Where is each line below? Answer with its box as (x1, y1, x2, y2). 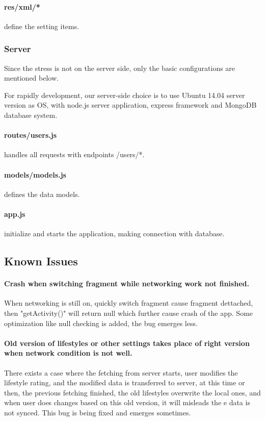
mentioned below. (4, 72, 59, 83)
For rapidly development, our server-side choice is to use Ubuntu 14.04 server (4, 89, 245, 100)
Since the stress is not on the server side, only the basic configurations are (4, 62, 235, 73)
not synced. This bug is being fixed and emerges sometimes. (4, 407, 191, 417)
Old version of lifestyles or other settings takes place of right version (4, 337, 250, 348)
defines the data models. (4, 188, 80, 199)
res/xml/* (4, 1, 40, 12)
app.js (4, 208, 25, 219)
